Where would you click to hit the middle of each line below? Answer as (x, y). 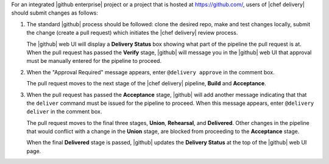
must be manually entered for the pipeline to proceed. (94, 61)
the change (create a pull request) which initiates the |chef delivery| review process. (132, 33)
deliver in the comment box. (64, 112)
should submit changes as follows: (55, 13)
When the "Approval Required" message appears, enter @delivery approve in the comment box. (151, 72)
